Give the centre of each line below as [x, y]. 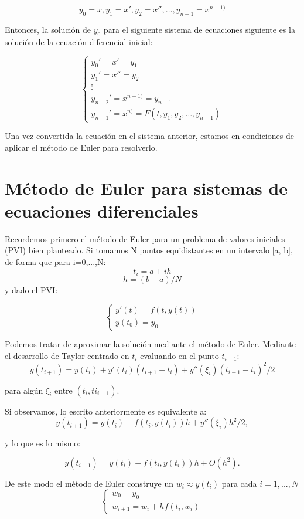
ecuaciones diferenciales [102, 210]
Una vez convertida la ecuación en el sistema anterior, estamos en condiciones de [149, 136]
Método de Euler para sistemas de [146, 187]
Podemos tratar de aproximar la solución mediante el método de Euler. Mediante [150, 344]
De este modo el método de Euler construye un [89, 483]
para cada [239, 483]
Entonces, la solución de [48, 29]
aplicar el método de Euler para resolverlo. [81, 147]
